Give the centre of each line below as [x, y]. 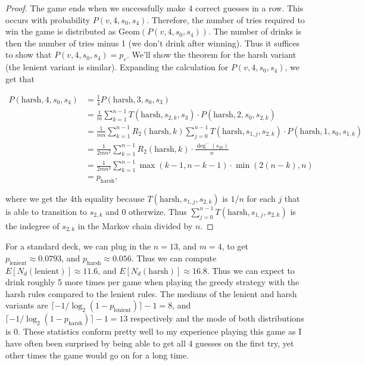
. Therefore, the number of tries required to [226, 19]
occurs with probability [48, 19]
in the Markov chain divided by [135, 225]
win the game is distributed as [61, 31]
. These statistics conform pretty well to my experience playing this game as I [160, 331]
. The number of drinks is [255, 31]
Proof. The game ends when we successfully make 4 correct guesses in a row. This [155, 8]
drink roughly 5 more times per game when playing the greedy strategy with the [152, 282]
